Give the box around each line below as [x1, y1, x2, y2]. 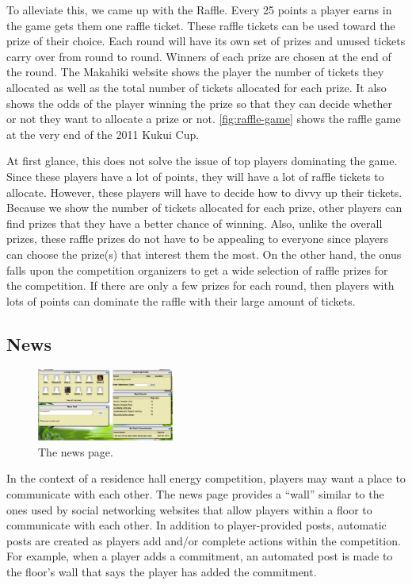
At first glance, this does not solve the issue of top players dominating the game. [6, 152, 398, 169]
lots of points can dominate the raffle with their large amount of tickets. [6, 292, 356, 309]
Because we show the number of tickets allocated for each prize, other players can [6, 199, 402, 216]
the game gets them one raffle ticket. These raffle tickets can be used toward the [6, 17, 395, 33]
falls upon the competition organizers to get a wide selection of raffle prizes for [6, 261, 388, 278]
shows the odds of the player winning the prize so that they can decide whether [6, 94, 392, 111]
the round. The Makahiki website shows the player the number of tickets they [6, 64, 384, 80]
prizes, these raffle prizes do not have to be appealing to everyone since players [6, 230, 388, 247]
